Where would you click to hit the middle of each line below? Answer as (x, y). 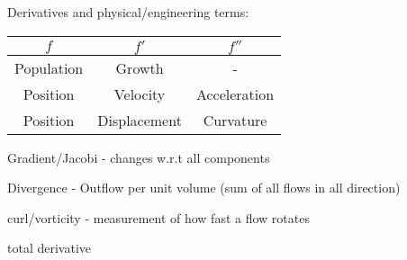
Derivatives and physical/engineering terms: (128, 12)
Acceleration (235, 94)
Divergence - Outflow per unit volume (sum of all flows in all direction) (204, 188)
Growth (140, 67)
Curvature (235, 120)
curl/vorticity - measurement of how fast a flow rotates (158, 217)
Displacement (140, 120)
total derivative (49, 248)
